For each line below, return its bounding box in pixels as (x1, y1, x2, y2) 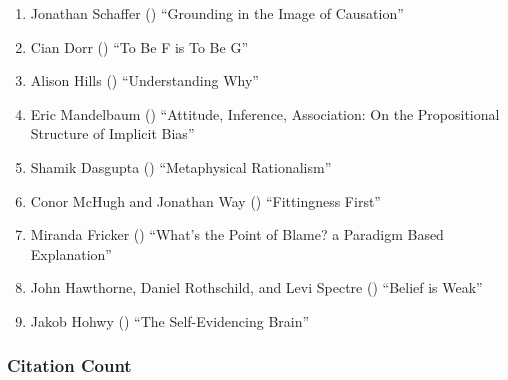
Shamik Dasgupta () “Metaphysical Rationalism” (30, 156, 332, 177)
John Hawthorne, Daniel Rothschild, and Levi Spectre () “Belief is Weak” (30, 277, 483, 298)
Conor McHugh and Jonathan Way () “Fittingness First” (30, 190, 381, 211)
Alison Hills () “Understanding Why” (30, 70, 259, 91)
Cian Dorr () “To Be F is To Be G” (30, 36, 249, 57)
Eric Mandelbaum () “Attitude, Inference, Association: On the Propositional (30, 103, 500, 124)
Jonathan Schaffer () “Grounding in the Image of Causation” (30, 3, 404, 23)
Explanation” (30, 243, 112, 264)
